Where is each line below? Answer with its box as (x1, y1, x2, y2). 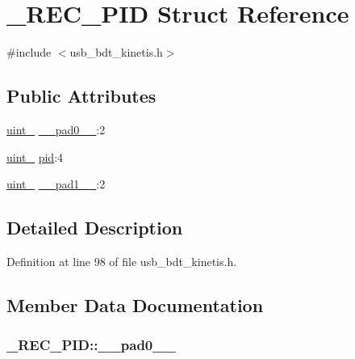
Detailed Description (6, 215, 183, 240)
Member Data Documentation (6, 292, 264, 317)
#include (6, 44, 52, 61)
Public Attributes (6, 83, 157, 108)
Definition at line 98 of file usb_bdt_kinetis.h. (6, 252, 237, 269)
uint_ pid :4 (6, 148, 64, 165)
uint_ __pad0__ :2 (6, 120, 106, 137)
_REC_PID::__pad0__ (6, 335, 176, 355)
